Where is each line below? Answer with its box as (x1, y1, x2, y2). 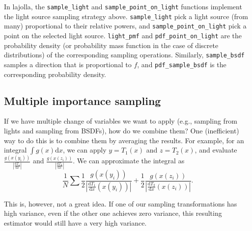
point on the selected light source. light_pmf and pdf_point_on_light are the (4, 30, 242, 40)
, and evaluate (195, 145, 237, 155)
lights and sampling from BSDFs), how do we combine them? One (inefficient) (4, 125, 239, 135)
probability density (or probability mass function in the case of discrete (4, 40, 219, 50)
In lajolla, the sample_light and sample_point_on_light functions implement (4, 1, 242, 11)
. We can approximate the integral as (73, 155, 185, 166)
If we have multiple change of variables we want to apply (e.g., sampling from (4, 116, 238, 126)
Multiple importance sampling (4, 93, 161, 108)
